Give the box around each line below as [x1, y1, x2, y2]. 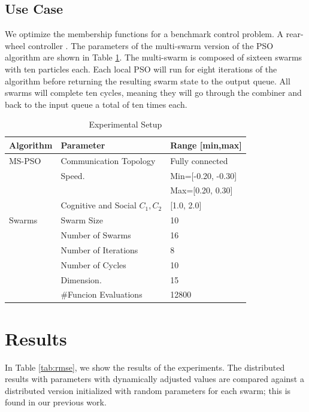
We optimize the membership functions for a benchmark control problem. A [5, 28, 284, 40]
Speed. [60, 169, 85, 181]
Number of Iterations [60, 243, 138, 256]
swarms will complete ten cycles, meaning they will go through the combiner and [5, 86, 302, 99]
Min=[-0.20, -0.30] [170, 169, 237, 181]
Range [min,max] [170, 138, 242, 151]
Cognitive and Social [60, 199, 137, 211]
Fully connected [170, 154, 228, 166]
